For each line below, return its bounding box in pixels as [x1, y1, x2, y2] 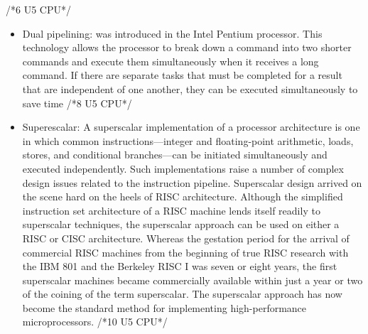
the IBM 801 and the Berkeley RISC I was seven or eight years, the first [22, 259, 337, 274]
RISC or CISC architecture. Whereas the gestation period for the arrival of [22, 230, 350, 245]
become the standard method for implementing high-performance [22, 300, 307, 315]
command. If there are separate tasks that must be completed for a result [22, 68, 342, 82]
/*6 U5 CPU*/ [6, 2, 71, 16]
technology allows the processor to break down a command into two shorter [22, 40, 352, 55]
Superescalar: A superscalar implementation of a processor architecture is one [22, 119, 360, 134]
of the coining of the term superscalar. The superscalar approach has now [22, 286, 342, 301]
